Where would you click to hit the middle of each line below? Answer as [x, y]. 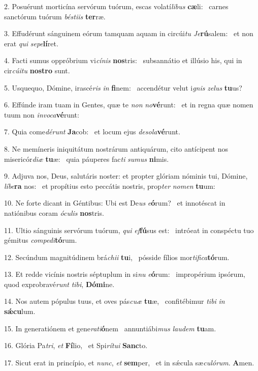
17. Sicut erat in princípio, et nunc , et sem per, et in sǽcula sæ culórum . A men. [129, 362]
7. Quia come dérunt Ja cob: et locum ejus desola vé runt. [92, 132]
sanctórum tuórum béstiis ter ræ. [55, 16]
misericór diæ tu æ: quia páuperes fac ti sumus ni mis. [87, 159]
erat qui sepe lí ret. [31, 43]
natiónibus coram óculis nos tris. [54, 212]
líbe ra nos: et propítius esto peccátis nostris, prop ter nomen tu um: [110, 186]
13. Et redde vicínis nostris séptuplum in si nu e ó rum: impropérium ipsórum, [125, 274]
